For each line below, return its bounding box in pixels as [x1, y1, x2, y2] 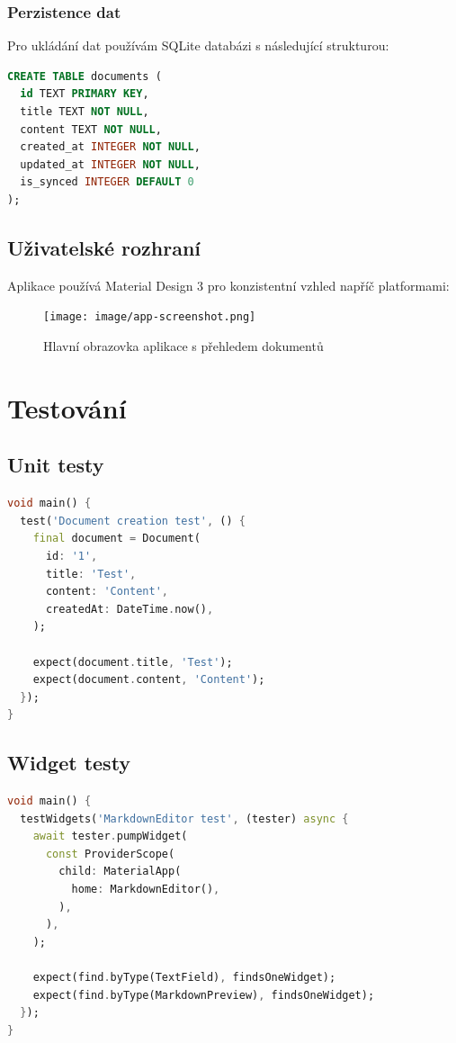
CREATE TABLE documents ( [7, 69, 162, 83]
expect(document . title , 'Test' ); [32, 655, 233, 669]
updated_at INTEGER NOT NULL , [20, 157, 201, 171]
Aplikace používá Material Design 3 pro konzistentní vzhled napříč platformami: [7, 275, 450, 294]
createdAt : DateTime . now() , [45, 602, 214, 616]
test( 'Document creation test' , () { [20, 514, 246, 527]
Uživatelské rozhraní [7, 233, 201, 261]
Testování [7, 389, 127, 426]
